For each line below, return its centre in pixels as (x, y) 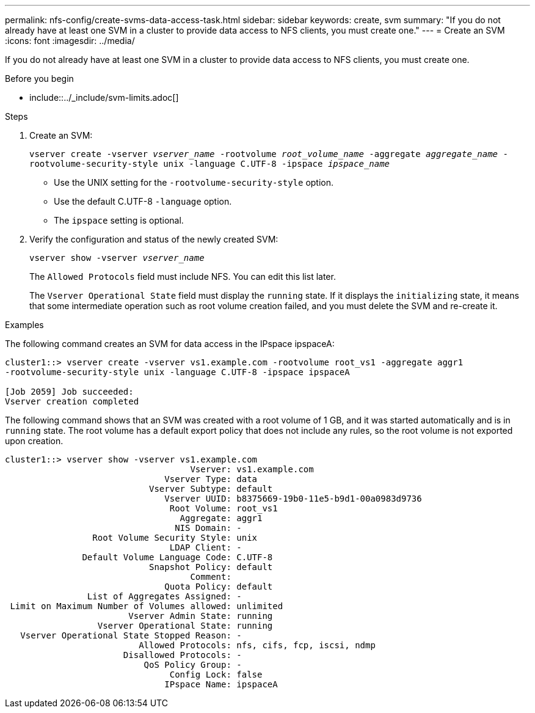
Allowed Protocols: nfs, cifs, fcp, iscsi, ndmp (257, 645)
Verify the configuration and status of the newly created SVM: (154, 239)
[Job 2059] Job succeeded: (69, 392)
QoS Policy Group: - (193, 665)
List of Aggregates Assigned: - (164, 596)
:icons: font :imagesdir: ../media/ (70, 41)
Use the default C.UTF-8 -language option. (143, 201)
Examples (24, 325)
